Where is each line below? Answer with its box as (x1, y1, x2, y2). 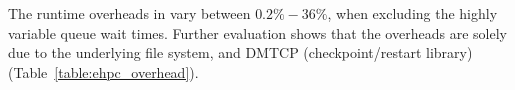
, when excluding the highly (327, 3, 498, 23)
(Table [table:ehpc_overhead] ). (8, 61, 199, 82)
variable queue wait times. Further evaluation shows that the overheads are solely (8, 22, 507, 43)
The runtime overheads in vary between (8, 3, 251, 23)
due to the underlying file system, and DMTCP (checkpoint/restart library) (8, 42, 473, 63)
